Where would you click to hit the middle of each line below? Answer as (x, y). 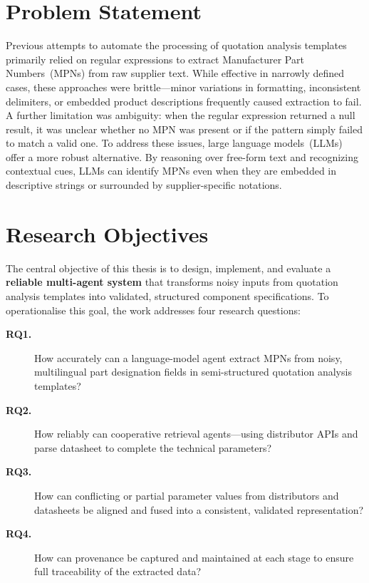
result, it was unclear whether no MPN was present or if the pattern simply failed (184, 129)
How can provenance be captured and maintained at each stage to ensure (194, 557)
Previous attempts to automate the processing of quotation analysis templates (176, 45)
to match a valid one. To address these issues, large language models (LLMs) (174, 143)
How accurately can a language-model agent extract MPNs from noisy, (188, 357)
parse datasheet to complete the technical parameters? (153, 447)
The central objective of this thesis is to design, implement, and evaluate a (168, 268)
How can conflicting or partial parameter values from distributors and (187, 495)
